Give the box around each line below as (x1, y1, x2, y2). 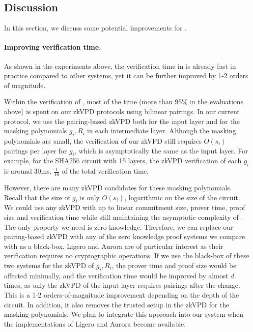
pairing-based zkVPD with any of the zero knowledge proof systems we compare (4, 231, 245, 241)
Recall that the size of (4, 192, 70, 202)
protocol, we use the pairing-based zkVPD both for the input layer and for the (4, 116, 240, 126)
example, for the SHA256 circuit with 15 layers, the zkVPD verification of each (4, 155, 242, 166)
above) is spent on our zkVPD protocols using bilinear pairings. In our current (4, 106, 240, 116)
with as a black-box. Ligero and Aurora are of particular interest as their (4, 241, 224, 251)
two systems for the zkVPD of (4, 260, 94, 270)
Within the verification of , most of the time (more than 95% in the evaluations (4, 96, 244, 107)
